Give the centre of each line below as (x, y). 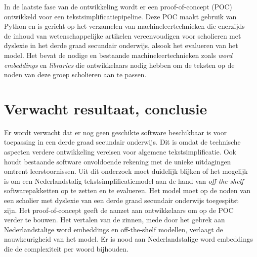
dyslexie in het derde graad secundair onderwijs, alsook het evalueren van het (121, 45)
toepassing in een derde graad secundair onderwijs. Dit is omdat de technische (122, 142)
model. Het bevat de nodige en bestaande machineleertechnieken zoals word (118, 55)
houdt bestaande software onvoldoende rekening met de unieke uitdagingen (118, 161)
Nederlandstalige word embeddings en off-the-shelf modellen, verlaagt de (114, 229)
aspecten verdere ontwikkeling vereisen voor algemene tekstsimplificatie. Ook (120, 152)
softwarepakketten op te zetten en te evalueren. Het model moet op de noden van (127, 190)
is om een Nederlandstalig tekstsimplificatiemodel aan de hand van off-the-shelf (124, 180)
